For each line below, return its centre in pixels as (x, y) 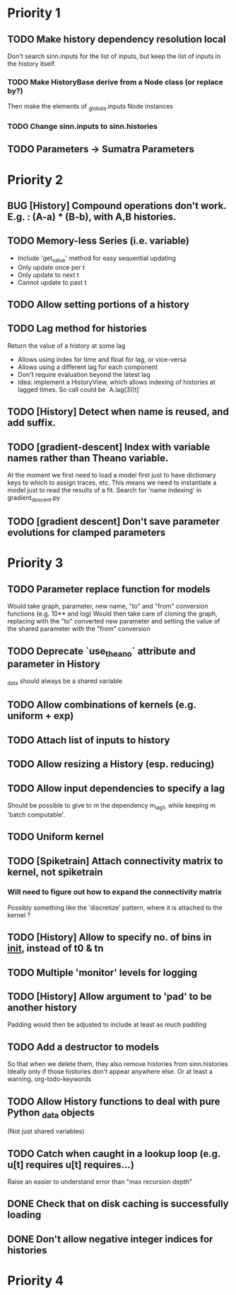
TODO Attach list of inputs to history (89, 740)
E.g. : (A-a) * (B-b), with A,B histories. (92, 216)
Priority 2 (35, 180)
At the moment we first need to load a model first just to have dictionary (112, 475)
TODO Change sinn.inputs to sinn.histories (82, 127)
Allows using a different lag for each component (87, 367)
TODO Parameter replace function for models (109, 589)
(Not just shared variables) (46, 1131)
